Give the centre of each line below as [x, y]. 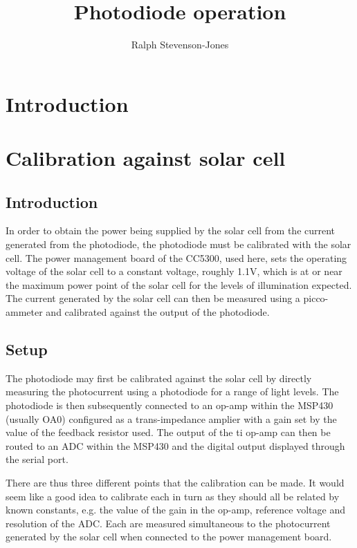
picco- [316, 298]
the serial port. [37, 459]
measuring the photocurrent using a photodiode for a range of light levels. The [172, 391]
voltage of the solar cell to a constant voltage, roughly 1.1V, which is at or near [174, 271]
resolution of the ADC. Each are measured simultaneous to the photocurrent [168, 523]
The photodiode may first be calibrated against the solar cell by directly [159, 378]
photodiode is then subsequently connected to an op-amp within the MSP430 [170, 405]
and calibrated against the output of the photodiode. [158, 312]
